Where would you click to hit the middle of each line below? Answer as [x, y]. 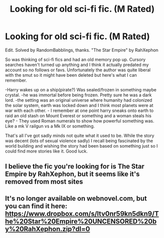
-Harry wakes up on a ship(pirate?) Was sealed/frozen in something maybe [81, 89]
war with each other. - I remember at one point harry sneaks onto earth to [80, 110]
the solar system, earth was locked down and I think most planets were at [79, 105]
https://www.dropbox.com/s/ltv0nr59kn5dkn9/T [82, 214]
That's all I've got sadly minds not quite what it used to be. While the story [80, 135]
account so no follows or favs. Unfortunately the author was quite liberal [78, 70]
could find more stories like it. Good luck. [47, 151]
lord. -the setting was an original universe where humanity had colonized [79, 100]
